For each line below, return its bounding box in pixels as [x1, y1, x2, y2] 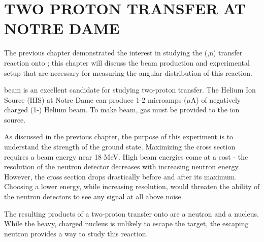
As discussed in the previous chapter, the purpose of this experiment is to [4, 131, 234, 142]
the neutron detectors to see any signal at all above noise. [4, 191, 183, 202]
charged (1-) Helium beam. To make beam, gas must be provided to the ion [4, 104, 240, 115]
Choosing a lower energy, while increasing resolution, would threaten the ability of [4, 181, 260, 192]
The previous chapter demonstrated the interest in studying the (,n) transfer [4, 47, 243, 58]
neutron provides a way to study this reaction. [4, 228, 148, 238]
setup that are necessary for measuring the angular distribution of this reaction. [4, 67, 252, 78]
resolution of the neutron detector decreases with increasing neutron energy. [4, 161, 240, 172]
